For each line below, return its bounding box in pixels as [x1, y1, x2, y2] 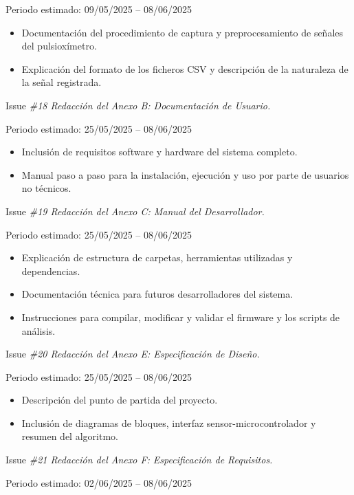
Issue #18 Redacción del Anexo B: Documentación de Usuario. [5, 98, 271, 112]
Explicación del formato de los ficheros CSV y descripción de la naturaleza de [21, 61, 349, 76]
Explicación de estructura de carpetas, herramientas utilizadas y [21, 250, 293, 265]
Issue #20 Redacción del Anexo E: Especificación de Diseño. [5, 346, 260, 361]
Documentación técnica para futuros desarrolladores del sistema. [21, 287, 294, 301]
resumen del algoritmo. [21, 429, 118, 443]
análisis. [21, 323, 56, 338]
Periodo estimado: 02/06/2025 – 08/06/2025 [5, 475, 192, 489]
